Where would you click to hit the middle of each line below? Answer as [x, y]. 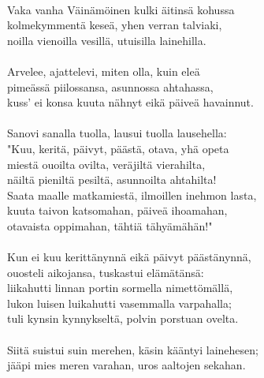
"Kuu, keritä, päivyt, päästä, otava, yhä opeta [118, 148]
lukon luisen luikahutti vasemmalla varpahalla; [119, 303]
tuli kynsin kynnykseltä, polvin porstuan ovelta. [123, 318]
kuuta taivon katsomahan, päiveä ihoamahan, [117, 210]
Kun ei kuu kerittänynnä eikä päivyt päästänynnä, [129, 257]
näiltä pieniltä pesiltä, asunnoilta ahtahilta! [112, 180]
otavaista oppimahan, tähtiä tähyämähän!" [110, 225]
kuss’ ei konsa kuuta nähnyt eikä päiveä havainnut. [130, 102]
